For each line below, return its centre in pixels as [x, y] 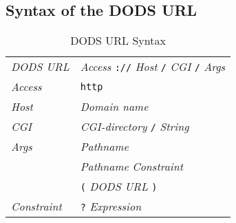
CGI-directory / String [135, 127]
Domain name [114, 107]
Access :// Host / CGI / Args [153, 67]
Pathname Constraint [132, 167]
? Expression [111, 206]
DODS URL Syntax [118, 41]
